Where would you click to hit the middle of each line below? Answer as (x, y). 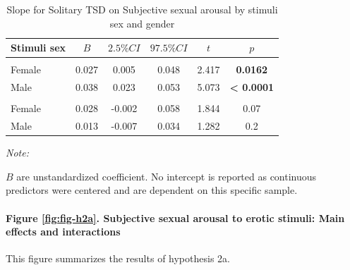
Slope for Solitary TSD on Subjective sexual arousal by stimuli (142, 9)
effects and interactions (63, 232)
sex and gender (142, 23)
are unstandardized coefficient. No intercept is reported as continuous (167, 176)
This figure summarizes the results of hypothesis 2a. (118, 258)
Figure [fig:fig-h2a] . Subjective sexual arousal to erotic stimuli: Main (175, 217)
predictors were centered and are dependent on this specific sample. (152, 190)
